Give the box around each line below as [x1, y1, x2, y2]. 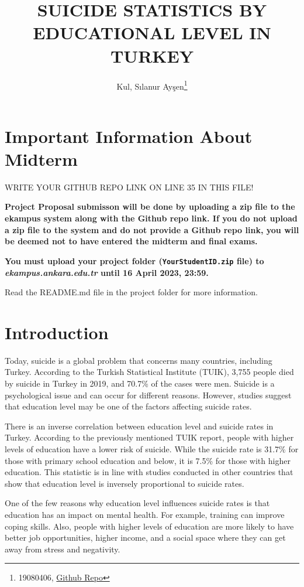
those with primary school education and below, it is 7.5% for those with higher [5, 454, 291, 466]
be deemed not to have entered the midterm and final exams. [5, 235, 258, 247]
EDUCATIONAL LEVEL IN [33, 21, 271, 45]
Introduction [5, 320, 109, 344]
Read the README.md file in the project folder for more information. [5, 286, 258, 298]
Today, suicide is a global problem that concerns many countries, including [5, 354, 272, 366]
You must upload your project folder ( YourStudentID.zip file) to [5, 254, 264, 267]
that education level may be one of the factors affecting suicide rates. [5, 400, 252, 412]
